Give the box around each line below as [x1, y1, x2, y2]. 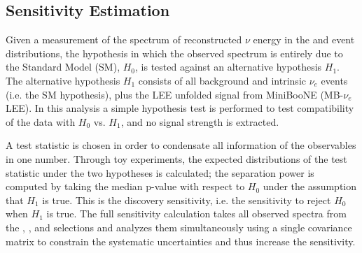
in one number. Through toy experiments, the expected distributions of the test [6, 151, 347, 166]
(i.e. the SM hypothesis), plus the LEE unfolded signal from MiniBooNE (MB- [6, 87, 344, 101]
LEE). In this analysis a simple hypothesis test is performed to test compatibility [6, 101, 354, 115]
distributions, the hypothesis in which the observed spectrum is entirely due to [6, 45, 343, 60]
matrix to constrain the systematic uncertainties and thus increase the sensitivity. [6, 233, 356, 248]
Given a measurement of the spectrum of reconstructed [6, 32, 242, 47]
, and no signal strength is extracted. [120, 114, 279, 129]
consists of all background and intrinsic [138, 73, 306, 87]
